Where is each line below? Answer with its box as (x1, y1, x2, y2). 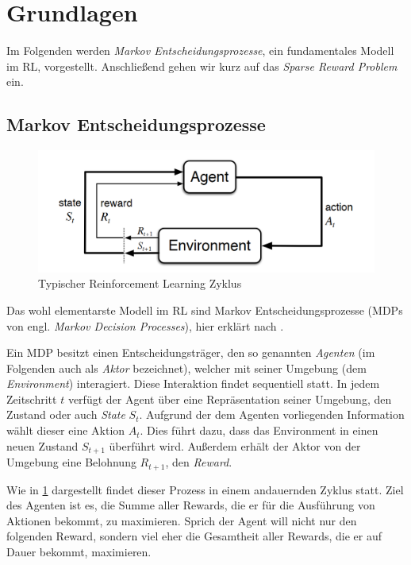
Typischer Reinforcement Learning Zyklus (38, 275, 242, 292)
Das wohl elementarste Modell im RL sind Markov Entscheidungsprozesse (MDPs (6, 301, 403, 318)
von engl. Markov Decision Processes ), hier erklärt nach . (6, 317, 284, 334)
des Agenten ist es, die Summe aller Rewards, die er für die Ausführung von (6, 497, 375, 513)
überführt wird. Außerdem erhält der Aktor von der (109, 437, 361, 454)
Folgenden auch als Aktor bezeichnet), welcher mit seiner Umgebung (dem (6, 359, 367, 376)
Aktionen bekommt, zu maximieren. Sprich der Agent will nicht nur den (6, 512, 357, 528)
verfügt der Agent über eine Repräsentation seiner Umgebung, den (67, 390, 392, 407)
